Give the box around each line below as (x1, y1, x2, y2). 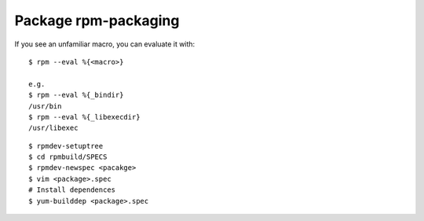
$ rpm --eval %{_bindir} (28, 90, 124, 100)
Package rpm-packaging (14, 12, 180, 29)
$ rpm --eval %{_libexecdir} (28, 112, 141, 121)
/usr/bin (28, 101, 62, 110)
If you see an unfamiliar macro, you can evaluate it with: (14, 39, 196, 49)
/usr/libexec (28, 123, 79, 133)
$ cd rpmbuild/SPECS (28, 153, 108, 161)
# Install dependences (28, 186, 116, 194)
